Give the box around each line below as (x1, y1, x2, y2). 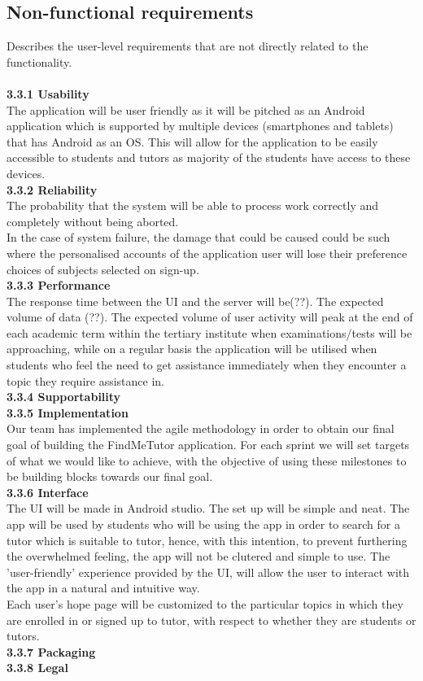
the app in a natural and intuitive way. (7, 579, 200, 596)
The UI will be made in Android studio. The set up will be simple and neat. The (7, 500, 410, 517)
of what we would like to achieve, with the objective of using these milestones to (7, 452, 407, 469)
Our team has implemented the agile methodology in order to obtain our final (7, 420, 395, 437)
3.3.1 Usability (7, 85, 89, 102)
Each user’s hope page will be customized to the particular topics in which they (7, 595, 403, 612)
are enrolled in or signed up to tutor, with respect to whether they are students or (7, 611, 416, 628)
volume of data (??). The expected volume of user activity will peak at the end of (7, 308, 413, 325)
